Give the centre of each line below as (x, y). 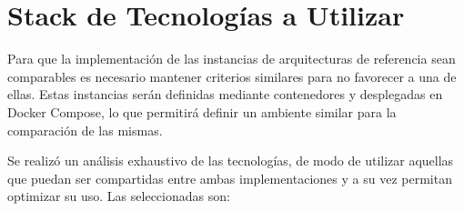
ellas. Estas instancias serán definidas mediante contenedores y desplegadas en (225, 94)
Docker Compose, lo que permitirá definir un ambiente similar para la (202, 111)
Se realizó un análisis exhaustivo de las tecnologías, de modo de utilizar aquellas (231, 161)
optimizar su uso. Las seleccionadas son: (119, 196)
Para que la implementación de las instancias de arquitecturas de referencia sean (232, 59)
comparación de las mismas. (85, 130)
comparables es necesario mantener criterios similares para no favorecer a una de (232, 76)
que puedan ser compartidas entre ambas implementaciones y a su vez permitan (230, 178)
